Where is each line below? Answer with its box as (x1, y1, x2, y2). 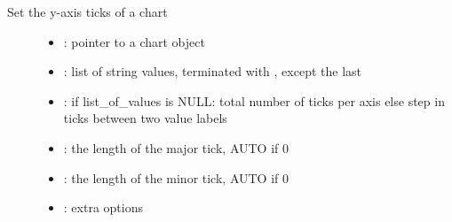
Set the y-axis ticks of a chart (7, 3, 168, 20)
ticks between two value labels (63, 109, 227, 127)
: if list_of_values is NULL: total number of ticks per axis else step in (63, 91, 445, 110)
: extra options (63, 198, 143, 217)
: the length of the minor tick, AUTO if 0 (63, 168, 289, 187)
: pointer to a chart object (63, 32, 205, 50)
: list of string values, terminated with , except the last (63, 62, 361, 80)
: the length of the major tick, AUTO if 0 (63, 138, 289, 157)
